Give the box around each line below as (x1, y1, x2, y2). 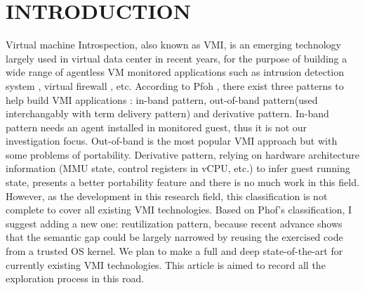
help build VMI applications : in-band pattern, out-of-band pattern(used (6, 92, 318, 107)
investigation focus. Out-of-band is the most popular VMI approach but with (6, 133, 338, 148)
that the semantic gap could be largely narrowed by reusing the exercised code (6, 230, 343, 244)
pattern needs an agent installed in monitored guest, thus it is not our (6, 119, 307, 134)
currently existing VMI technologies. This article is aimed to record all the (6, 257, 326, 272)
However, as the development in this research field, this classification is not (6, 188, 328, 203)
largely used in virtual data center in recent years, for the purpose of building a (6, 51, 347, 65)
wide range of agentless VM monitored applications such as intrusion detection (6, 65, 345, 79)
